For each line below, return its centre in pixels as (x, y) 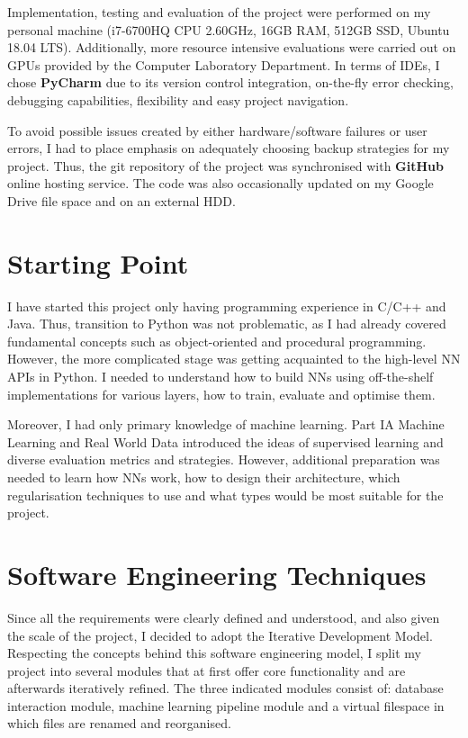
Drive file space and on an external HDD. (121, 200)
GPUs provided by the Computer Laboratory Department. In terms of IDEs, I (224, 64)
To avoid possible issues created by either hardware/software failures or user (217, 130)
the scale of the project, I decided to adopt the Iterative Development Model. (220, 635)
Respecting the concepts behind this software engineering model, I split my (214, 653)
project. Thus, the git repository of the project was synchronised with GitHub (225, 165)
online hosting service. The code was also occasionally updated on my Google (220, 183)
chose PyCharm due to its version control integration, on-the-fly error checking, (230, 82)
